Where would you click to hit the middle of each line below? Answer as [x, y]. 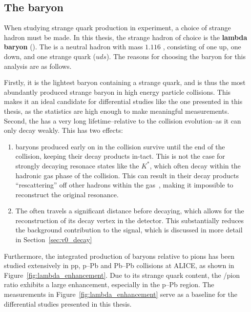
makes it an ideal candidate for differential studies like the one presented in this [123, 101]
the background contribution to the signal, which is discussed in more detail [129, 230]
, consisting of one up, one [202, 47]
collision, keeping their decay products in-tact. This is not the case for [120, 156]
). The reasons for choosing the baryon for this [176, 56]
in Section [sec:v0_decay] [54, 239]
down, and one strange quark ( [50, 56]
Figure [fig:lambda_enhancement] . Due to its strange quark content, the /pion [122, 275]
